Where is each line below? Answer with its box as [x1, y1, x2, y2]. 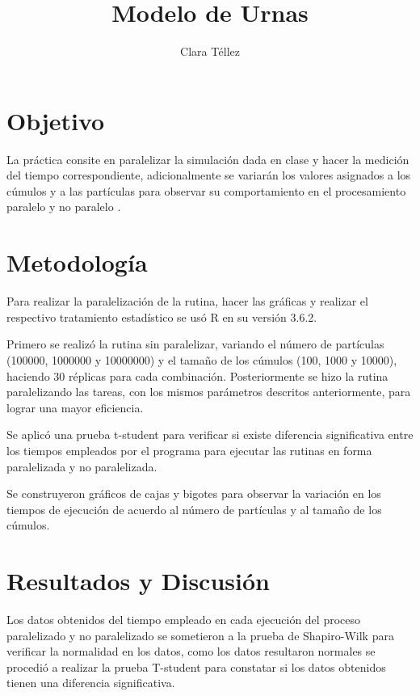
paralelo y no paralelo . [6, 198, 121, 215]
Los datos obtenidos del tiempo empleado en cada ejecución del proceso [6, 611, 361, 627]
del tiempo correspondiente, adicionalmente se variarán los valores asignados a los [6, 167, 411, 183]
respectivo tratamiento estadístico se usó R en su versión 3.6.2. [6, 308, 317, 325]
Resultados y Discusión [6, 564, 270, 597]
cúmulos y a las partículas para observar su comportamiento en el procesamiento [6, 182, 406, 199]
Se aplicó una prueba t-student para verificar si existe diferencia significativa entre [6, 426, 414, 443]
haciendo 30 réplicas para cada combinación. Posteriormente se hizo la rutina [6, 367, 388, 384]
